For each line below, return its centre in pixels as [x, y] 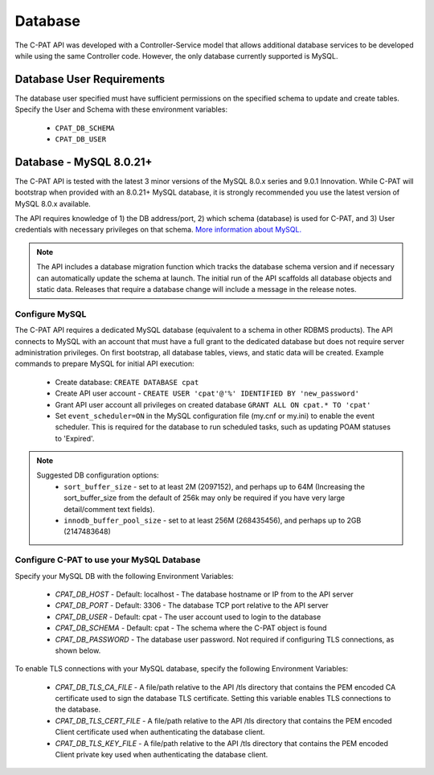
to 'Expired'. [75, 438]
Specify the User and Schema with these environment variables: [121, 109]
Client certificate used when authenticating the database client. [160, 732]
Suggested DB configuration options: [98, 475]
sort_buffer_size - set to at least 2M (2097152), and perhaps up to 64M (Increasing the [215, 486]
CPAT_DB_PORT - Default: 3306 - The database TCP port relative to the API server [192, 605]
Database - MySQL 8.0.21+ [84, 162]
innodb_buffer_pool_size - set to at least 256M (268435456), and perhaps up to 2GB [213, 521]
